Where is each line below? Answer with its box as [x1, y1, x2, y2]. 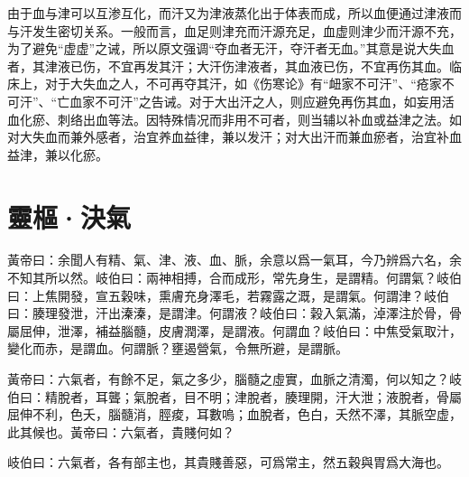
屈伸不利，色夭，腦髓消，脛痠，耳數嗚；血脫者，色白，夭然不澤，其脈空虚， [7, 405, 462, 424]
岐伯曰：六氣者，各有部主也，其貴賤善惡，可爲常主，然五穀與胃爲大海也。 [7, 453, 449, 472]
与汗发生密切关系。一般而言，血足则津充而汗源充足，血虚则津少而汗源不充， [7, 21, 462, 40]
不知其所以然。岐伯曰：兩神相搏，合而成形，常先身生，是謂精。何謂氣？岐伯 [7, 268, 462, 287]
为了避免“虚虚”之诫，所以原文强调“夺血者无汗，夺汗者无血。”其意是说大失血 [7, 39, 455, 58]
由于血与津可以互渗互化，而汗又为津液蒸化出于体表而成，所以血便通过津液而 [7, 4, 462, 22]
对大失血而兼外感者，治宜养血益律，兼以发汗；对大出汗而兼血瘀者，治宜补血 [7, 127, 462, 146]
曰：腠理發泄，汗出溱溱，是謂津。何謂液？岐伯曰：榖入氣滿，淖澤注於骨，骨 [7, 304, 462, 323]
